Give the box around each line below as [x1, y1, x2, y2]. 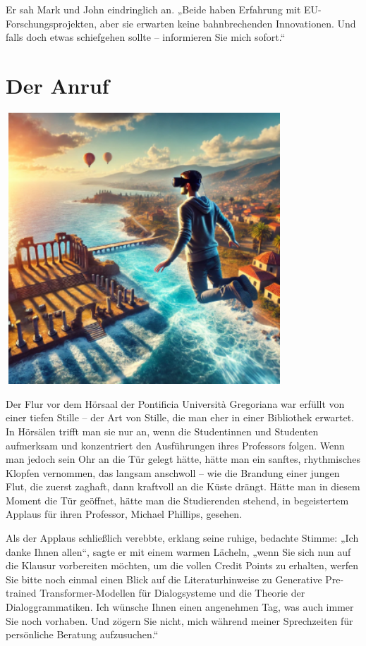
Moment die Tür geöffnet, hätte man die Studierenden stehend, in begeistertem [6, 492, 349, 507]
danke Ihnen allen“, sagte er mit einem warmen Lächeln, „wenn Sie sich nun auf [6, 544, 351, 559]
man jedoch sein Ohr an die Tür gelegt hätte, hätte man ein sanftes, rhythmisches [6, 452, 361, 466]
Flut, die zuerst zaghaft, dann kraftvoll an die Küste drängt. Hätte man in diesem [6, 479, 360, 494]
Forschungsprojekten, [6, 15, 97, 30]
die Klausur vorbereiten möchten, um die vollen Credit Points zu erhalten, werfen [6, 558, 358, 573]
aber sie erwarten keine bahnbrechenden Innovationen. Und [99, 15, 356, 30]
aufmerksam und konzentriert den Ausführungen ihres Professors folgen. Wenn [6, 437, 345, 452]
